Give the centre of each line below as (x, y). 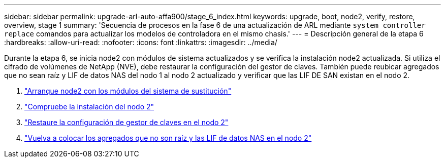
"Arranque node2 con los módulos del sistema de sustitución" (128, 91)
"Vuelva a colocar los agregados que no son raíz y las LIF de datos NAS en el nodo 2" (168, 138)
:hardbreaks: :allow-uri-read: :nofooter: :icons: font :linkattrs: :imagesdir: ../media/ (141, 42)
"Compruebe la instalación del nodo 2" (89, 107)
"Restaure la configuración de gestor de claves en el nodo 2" (126, 122)
